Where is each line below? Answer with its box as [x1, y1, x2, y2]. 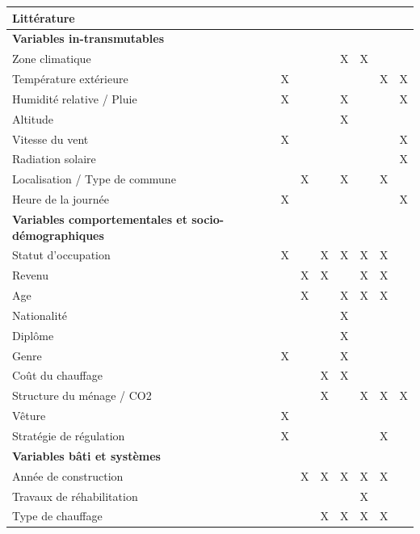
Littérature [12, 9, 75, 26]
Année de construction [12, 467, 124, 484]
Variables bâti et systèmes [12, 447, 161, 464]
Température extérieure [12, 70, 128, 87]
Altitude [12, 110, 53, 127]
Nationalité [12, 306, 68, 323]
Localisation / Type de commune [12, 170, 176, 187]
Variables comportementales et [12, 210, 187, 227]
